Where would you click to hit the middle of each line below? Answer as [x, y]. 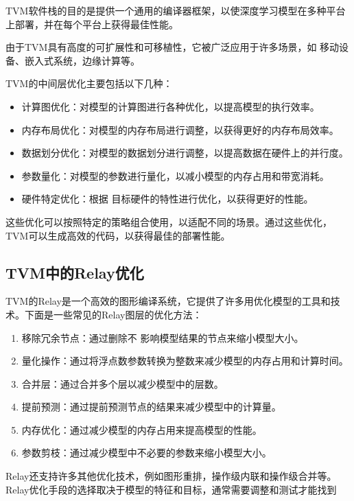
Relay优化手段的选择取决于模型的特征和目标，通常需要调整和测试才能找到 [171, 489]
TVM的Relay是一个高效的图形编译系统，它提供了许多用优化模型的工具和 [168, 301]
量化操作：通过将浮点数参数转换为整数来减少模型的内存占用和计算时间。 [185, 361]
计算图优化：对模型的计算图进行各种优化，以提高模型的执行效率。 [170, 106]
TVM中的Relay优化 [75, 272]
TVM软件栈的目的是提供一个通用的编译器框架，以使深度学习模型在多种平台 [176, 10]
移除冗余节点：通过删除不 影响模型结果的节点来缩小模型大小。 [163, 337]
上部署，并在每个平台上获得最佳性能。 [92, 24]
